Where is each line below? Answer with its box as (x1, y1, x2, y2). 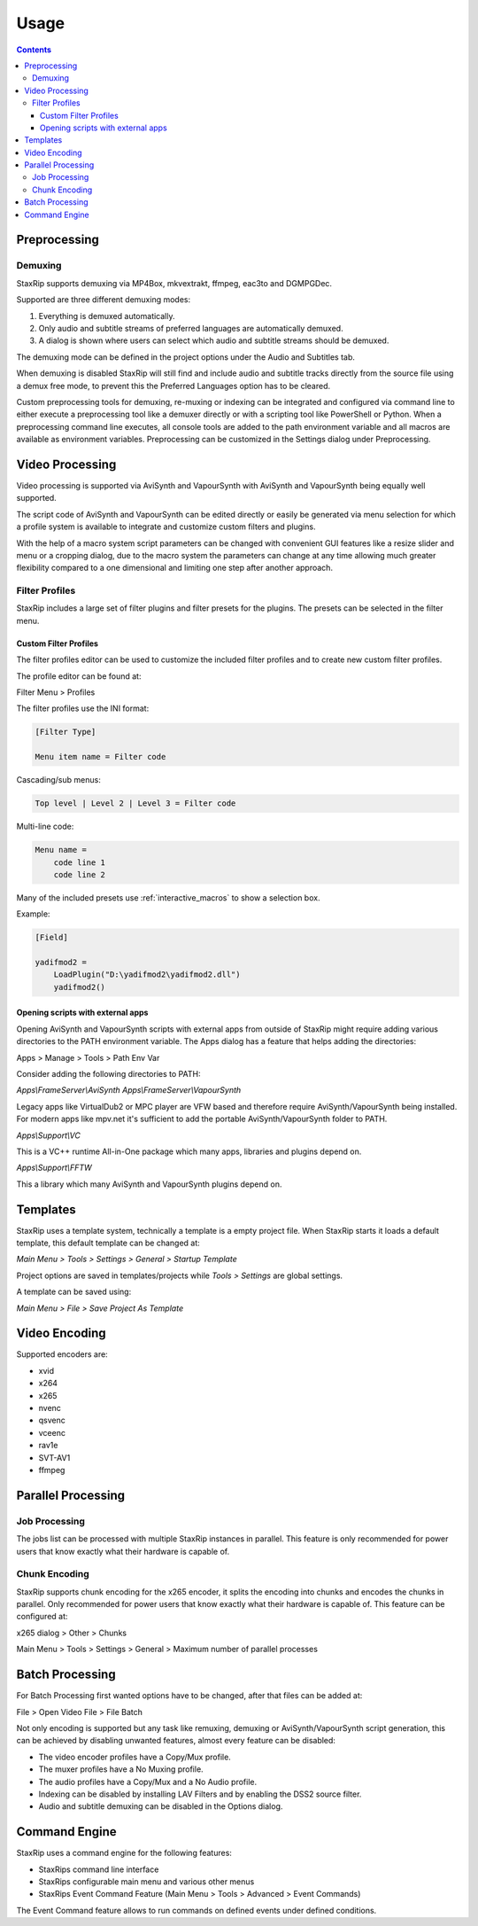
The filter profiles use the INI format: (16, 703, 150, 713)
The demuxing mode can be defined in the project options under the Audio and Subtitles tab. (16, 351, 356, 363)
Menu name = (35, 845, 88, 855)
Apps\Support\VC (16, 1130, 81, 1141)
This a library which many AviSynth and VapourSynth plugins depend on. (16, 1179, 282, 1189)
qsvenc (38, 1415, 66, 1426)
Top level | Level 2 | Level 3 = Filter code (35, 799, 236, 808)
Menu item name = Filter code (35, 752, 166, 762)
